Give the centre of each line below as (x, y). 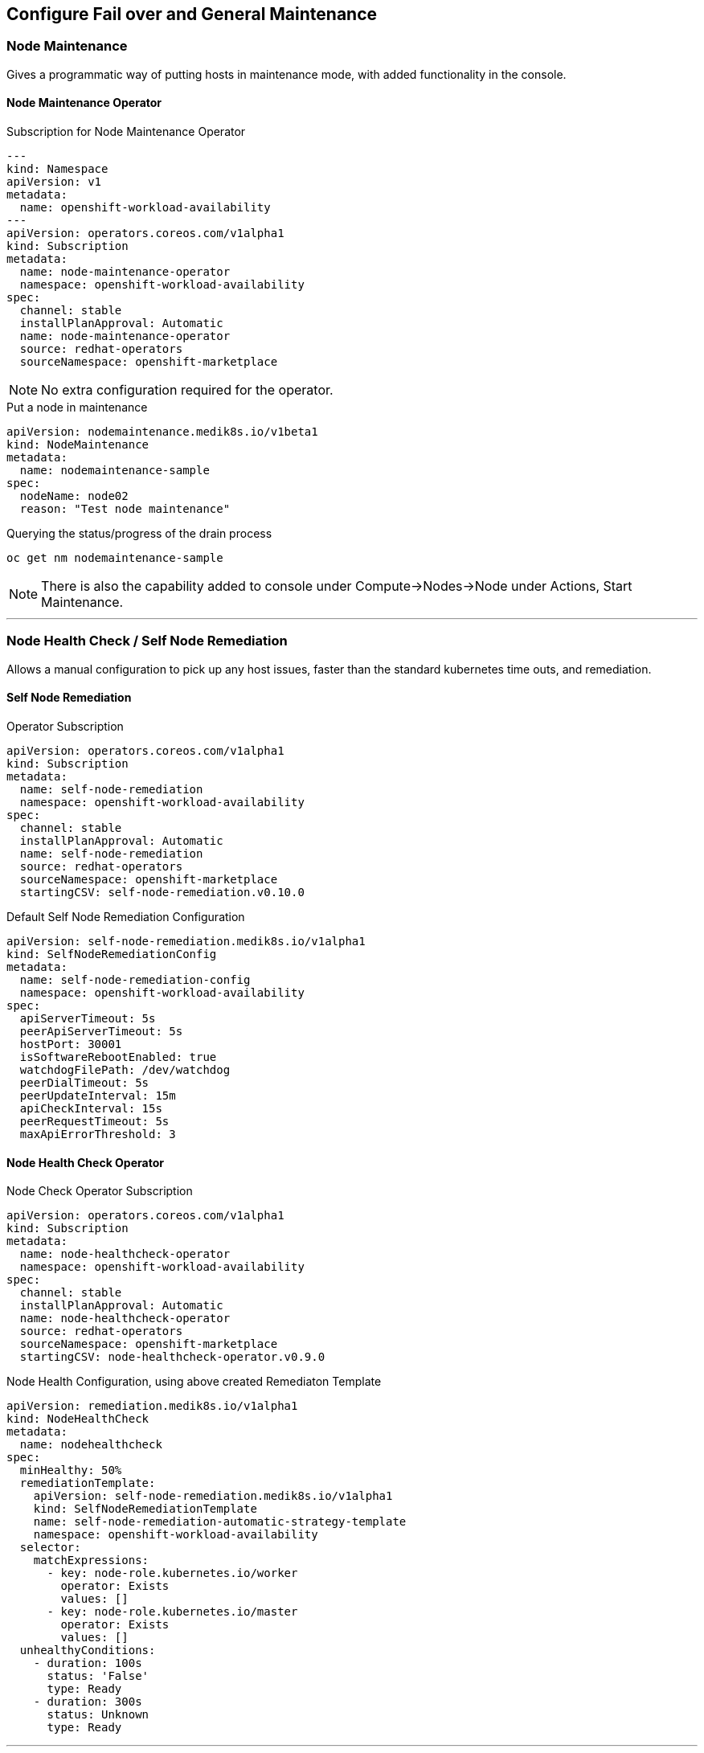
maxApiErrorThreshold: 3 (98, 1134)
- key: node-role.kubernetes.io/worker (172, 1573)
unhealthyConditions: (88, 1651)
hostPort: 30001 (71, 1044)
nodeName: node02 (74, 496)
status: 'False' (98, 1676)
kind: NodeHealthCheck (78, 1419)
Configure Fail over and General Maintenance (192, 14)
